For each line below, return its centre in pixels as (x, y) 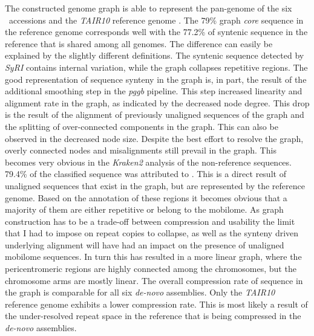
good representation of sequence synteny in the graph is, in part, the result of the (156, 79)
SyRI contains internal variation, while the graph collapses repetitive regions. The (156, 67)
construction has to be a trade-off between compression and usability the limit (150, 221)
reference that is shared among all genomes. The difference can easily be (139, 43)
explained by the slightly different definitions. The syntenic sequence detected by (155, 55)
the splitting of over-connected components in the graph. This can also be (142, 126)
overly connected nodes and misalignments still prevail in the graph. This (141, 150)
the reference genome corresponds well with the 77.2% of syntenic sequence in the (156, 32)
